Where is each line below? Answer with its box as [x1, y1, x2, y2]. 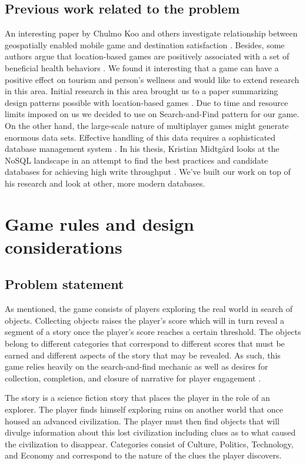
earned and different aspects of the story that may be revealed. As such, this [5, 348, 281, 361]
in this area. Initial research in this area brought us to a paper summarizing [5, 85, 278, 97]
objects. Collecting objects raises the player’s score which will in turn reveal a [5, 314, 285, 326]
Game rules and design [5, 211, 195, 235]
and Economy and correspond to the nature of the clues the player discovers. [5, 449, 282, 461]
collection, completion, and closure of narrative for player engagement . [5, 371, 261, 384]
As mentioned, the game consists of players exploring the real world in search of [5, 303, 293, 315]
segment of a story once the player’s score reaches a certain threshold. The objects [5, 325, 301, 338]
